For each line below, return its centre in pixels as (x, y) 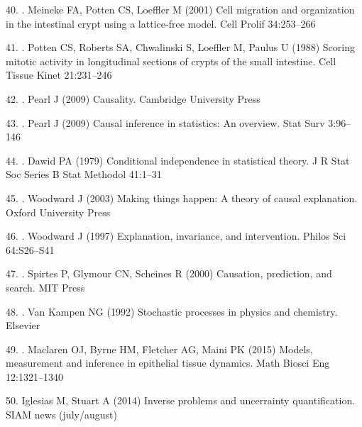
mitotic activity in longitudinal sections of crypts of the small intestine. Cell (171, 61)
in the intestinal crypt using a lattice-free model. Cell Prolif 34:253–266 (161, 23)
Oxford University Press (58, 212)
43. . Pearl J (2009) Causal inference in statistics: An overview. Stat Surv (165, 122)
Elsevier (23, 325)
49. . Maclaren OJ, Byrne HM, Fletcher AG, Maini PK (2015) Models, (159, 349)
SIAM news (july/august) (61, 415)
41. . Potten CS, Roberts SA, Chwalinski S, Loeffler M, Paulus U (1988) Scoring (180, 47)
